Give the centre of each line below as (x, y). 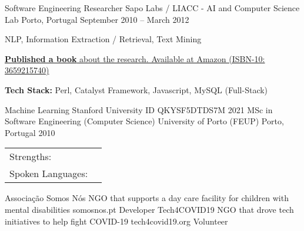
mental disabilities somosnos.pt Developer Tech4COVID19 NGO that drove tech (149, 209)
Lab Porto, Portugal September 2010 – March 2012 (97, 19)
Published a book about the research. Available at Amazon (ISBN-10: (135, 58)
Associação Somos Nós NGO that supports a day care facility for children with (147, 198)
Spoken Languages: (49, 174)
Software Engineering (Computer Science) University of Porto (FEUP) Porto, (144, 121)
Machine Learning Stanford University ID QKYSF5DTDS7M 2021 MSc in (139, 109)
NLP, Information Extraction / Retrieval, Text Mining (103, 39)
